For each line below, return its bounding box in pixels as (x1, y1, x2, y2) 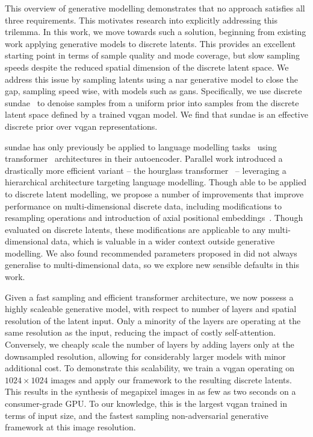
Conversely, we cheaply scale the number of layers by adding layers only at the (5, 338, 294, 351)
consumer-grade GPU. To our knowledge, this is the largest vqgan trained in (5, 397, 288, 409)
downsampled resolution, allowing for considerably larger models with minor (5, 349, 286, 362)
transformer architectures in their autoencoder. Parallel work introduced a (5, 152, 283, 165)
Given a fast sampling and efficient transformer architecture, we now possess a (5, 290, 294, 303)
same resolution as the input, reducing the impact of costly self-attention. (5, 326, 276, 339)
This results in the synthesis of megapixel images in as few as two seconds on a (5, 385, 296, 398)
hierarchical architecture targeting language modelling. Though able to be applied (5, 176, 307, 188)
